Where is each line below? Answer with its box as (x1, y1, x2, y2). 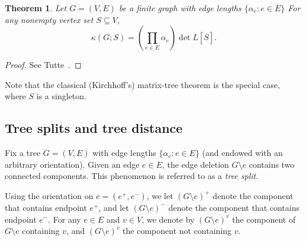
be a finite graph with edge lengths (119, 2, 241, 14)
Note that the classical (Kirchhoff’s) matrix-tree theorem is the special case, (5, 78, 280, 90)
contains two (249, 158, 295, 170)
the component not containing (123, 224, 232, 237)
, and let (98, 201, 129, 213)
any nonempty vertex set (5, 13, 94, 25)
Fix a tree (5, 146, 41, 159)
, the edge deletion (162, 158, 229, 170)
